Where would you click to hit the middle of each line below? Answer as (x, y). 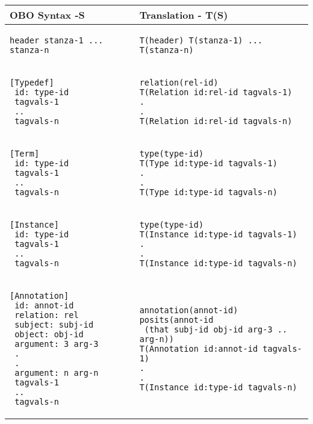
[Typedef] (32, 83)
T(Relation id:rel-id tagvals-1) (216, 92)
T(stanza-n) (166, 50)
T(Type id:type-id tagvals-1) (208, 163)
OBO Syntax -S (47, 15)
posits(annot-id (176, 320)
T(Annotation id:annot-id (199, 349)
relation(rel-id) (179, 83)
